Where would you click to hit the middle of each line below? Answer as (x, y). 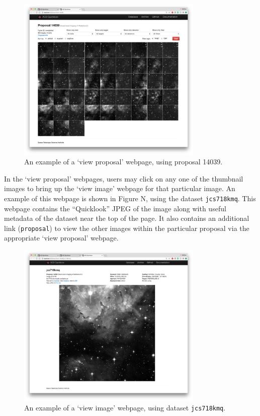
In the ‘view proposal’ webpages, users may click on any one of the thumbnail (124, 178)
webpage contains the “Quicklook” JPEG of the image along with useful (115, 208)
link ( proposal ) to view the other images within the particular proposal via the (127, 228)
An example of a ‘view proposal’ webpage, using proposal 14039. (123, 162)
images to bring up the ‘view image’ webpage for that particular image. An (120, 188)
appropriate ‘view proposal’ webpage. (61, 238)
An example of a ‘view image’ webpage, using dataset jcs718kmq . (125, 408)
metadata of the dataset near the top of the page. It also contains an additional (127, 218)
